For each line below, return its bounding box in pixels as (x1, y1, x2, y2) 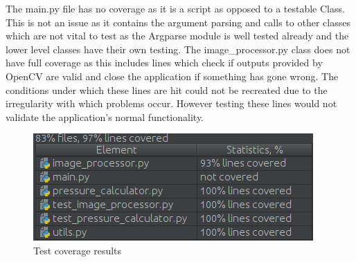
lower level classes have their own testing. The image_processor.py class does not (6, 41, 350, 56)
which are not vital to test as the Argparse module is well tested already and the (6, 28, 349, 43)
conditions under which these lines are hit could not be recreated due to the (6, 82, 328, 97)
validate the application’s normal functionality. (6, 109, 204, 124)
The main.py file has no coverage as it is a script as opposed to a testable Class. (6, 1, 345, 15)
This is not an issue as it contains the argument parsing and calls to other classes (6, 15, 350, 29)
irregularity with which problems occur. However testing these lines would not (6, 96, 337, 111)
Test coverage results (33, 243, 122, 257)
